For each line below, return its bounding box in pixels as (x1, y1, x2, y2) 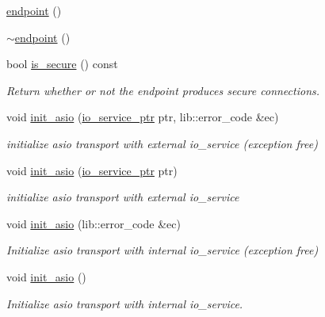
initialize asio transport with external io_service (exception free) (6, 135, 318, 151)
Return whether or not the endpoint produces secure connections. (6, 82, 320, 98)
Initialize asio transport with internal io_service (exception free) (6, 242, 319, 258)
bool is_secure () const (6, 55, 118, 72)
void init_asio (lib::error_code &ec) (6, 215, 181, 231)
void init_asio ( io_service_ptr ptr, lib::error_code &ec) (6, 109, 279, 125)
